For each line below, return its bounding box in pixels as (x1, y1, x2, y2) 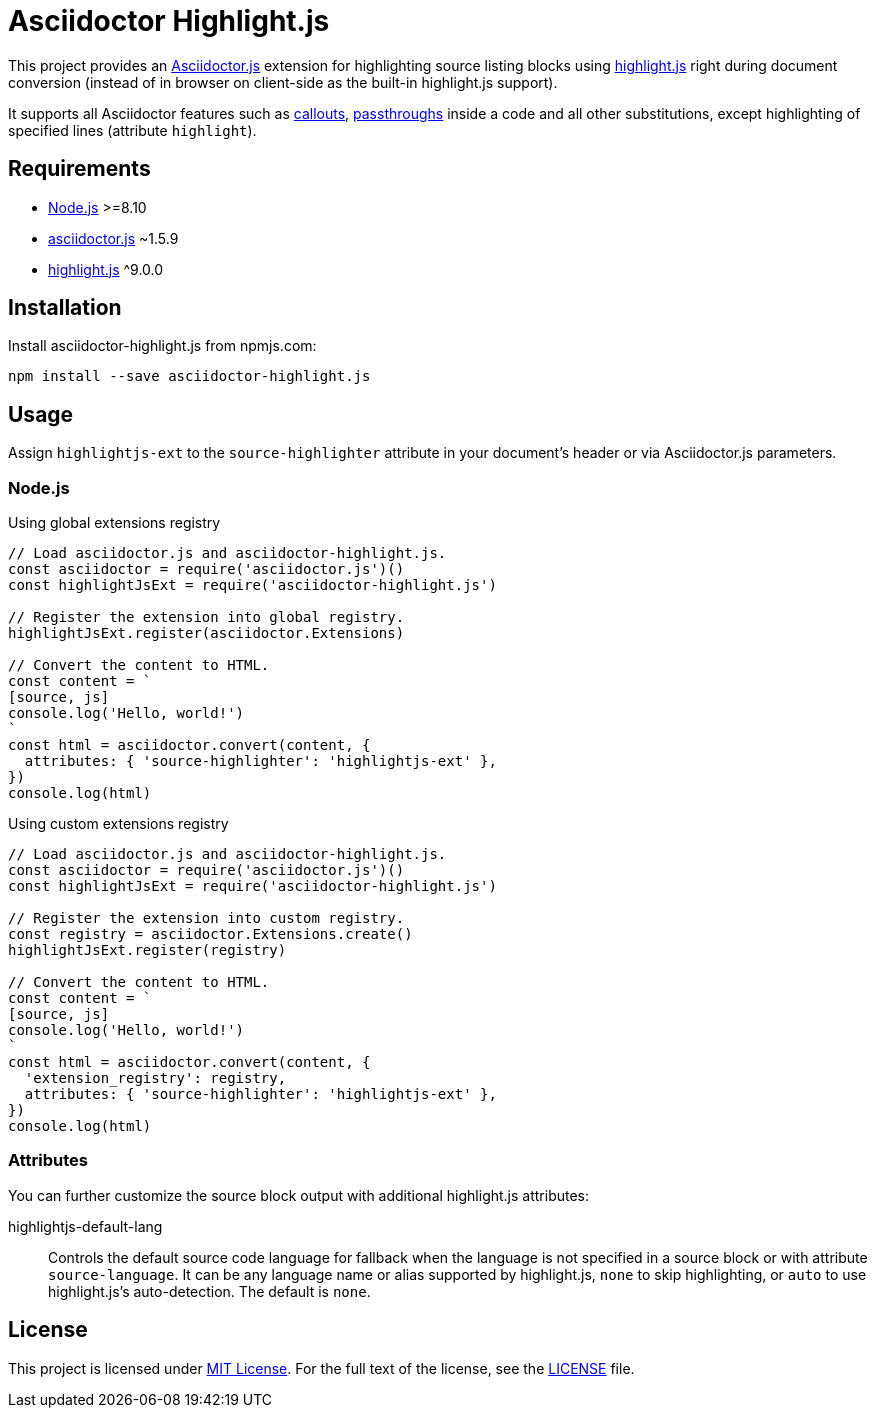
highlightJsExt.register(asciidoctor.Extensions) (8, 625, 405, 642)
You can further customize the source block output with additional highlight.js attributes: (8, 1186, 590, 1204)
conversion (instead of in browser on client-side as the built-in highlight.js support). (8, 73, 558, 91)
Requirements (8, 156, 151, 182)
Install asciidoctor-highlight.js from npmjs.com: (8, 337, 317, 355)
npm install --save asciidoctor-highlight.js (8, 368, 371, 385)
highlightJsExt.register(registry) (8, 942, 287, 959)
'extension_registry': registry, (24, 1070, 287, 1087)
